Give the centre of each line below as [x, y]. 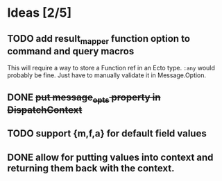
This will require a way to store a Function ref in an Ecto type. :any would [111, 68]
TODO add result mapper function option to [99, 39]
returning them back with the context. [91, 168]
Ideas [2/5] [40, 13]
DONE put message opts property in [84, 98]
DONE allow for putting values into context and [110, 157]
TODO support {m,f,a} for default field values [107, 134]
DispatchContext [45, 110]
